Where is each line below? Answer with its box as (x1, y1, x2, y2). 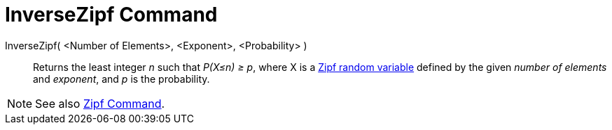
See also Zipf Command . (35, 96, 165, 111)
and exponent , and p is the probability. (33, 72, 210, 85)
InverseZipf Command (5, 3, 218, 26)
